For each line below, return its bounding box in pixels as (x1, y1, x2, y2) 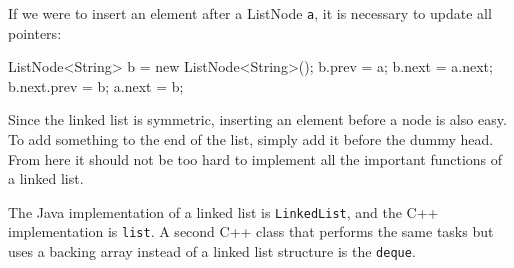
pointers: (8, 22, 62, 43)
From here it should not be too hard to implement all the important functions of (8, 148, 503, 169)
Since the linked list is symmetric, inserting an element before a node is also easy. (8, 109, 507, 130)
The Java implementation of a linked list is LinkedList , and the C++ (8, 201, 439, 222)
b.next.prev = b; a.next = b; (8, 75, 184, 96)
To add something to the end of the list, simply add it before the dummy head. (8, 129, 494, 150)
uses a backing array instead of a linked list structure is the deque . (8, 241, 416, 262)
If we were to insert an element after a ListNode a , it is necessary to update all (8, 3, 492, 23)
